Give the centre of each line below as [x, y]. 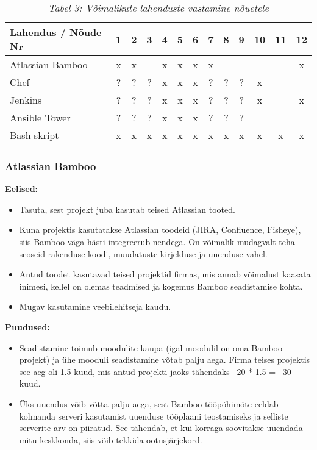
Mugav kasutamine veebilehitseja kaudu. [95, 306]
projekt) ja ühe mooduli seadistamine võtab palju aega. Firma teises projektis [165, 359]
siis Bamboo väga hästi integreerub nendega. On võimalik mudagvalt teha [157, 241]
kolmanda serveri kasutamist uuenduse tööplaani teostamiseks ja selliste [154, 416]
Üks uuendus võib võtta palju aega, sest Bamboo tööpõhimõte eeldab [149, 403]
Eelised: [22, 189]
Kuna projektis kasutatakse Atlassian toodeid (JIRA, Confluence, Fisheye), [160, 230]
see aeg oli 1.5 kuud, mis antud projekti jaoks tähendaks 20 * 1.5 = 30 [155, 371]
